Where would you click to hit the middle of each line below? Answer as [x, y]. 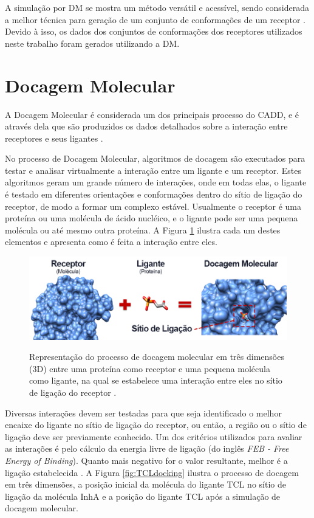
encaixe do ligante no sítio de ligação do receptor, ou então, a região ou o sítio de [156, 425]
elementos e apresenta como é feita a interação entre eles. [111, 242]
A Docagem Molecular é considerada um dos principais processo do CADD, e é [152, 114]
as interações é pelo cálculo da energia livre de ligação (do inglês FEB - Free [147, 448]
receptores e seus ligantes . [54, 138]
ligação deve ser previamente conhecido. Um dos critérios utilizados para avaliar [154, 436]
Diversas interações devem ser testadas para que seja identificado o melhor [143, 413]
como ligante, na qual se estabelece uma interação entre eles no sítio [156, 380]
